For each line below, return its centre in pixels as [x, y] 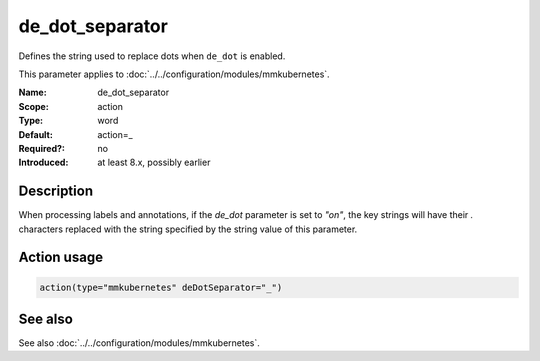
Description [56, 191]
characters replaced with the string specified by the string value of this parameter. [188, 229]
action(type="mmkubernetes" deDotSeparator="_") [161, 287]
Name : [32, 92]
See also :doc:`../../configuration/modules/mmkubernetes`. [139, 343]
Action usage [61, 257]
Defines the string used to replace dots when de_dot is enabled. [152, 56]
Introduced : [43, 162]
